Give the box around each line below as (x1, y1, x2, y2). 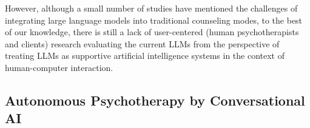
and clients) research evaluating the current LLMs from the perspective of (5, 37, 280, 50)
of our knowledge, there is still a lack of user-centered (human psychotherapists (5, 25, 299, 38)
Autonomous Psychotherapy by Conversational (5, 90, 305, 109)
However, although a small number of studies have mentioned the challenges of (5, 2, 298, 14)
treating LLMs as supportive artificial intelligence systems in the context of (5, 49, 285, 62)
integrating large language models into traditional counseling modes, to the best (5, 13, 303, 26)
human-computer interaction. (5, 61, 113, 73)
